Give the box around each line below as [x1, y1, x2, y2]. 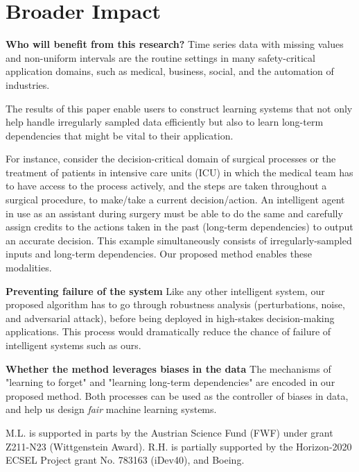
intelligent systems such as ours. [6, 338, 141, 352]
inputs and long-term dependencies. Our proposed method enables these [6, 246, 312, 261]
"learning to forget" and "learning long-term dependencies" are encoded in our [6, 375, 335, 389]
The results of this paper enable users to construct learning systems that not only [6, 101, 353, 115]
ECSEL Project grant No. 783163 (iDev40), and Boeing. [6, 453, 245, 467]
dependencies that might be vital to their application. [6, 128, 234, 142]
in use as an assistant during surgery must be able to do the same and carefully [6, 205, 343, 220]
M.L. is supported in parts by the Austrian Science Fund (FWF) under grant [6, 425, 333, 439]
